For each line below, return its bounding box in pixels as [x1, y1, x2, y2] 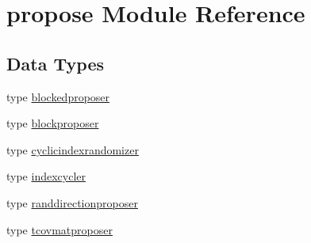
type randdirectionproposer [6, 194, 138, 211]
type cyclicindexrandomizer [6, 141, 139, 158]
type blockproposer [6, 115, 99, 131]
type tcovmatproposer [6, 221, 113, 237]
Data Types [6, 51, 104, 75]
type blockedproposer [6, 88, 110, 104]
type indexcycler [6, 168, 86, 184]
